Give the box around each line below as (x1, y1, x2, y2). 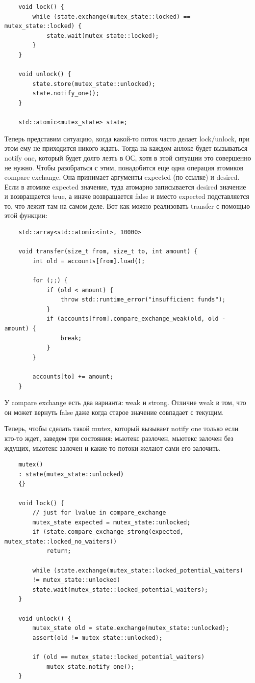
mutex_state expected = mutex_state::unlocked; (32, 519, 191, 526)
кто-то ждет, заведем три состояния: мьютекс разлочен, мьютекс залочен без (4, 433, 233, 443)
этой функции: (4, 210, 48, 220)
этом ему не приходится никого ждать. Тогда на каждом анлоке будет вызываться (4, 143, 248, 153)
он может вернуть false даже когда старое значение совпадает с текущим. (4, 407, 224, 417)
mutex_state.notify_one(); (46, 663, 134, 670)
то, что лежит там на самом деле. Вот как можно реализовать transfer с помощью (4, 200, 250, 211)
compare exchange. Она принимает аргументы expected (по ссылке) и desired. (4, 172, 240, 182)
